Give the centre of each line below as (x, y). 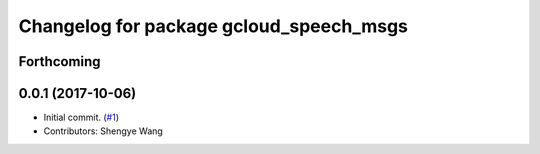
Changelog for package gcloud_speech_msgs (213, 26)
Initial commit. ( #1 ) (81, 117)
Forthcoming (59, 61)
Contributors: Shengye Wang (103, 131)
